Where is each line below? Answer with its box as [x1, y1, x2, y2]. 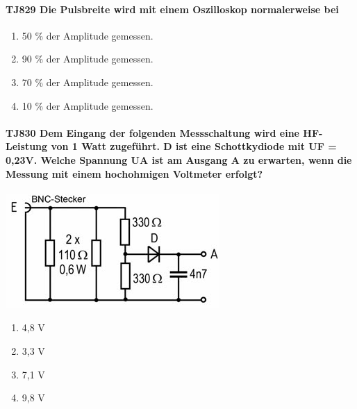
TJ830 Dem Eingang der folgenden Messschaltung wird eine [6, 125, 299, 140]
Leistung [6, 139, 48, 153]
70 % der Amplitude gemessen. [22, 74, 153, 89]
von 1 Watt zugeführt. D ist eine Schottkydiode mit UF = [51, 139, 337, 153]
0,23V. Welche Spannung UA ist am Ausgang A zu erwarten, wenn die [6, 152, 352, 167]
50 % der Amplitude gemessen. [22, 28, 153, 42]
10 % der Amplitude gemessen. [22, 98, 153, 112]
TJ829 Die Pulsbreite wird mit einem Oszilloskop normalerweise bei [6, 1, 339, 16]
